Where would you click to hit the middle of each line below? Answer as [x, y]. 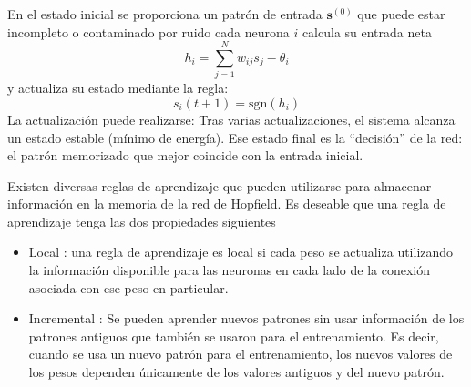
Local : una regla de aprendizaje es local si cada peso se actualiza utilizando [241, 252]
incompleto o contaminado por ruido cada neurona [148, 31]
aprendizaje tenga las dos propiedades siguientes [142, 221]
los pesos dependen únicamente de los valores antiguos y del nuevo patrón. [236, 372]
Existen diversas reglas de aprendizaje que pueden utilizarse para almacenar [220, 185]
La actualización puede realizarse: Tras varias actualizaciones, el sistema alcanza [231, 119]
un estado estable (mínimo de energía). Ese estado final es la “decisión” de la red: [235, 137]
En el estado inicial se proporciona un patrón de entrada [165, 14]
